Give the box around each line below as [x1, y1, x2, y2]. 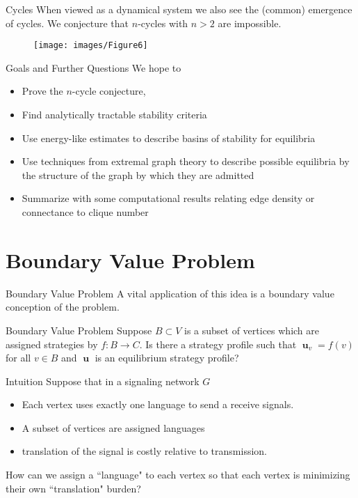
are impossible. [218, 15, 282, 30]
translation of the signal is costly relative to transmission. [22, 444, 268, 458]
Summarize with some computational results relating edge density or [22, 191, 315, 205]
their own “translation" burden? [6, 481, 141, 495]
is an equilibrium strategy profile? [95, 350, 239, 365]
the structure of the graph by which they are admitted [22, 167, 254, 182]
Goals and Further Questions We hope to [6, 60, 181, 75]
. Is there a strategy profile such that [139, 336, 297, 351]
